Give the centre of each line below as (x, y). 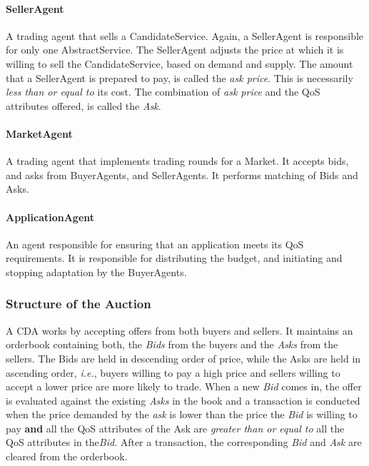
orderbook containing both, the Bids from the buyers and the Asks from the (172, 344)
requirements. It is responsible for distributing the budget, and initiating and (174, 258)
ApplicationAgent (50, 217)
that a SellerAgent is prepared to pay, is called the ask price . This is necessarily (180, 77)
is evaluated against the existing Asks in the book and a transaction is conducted (183, 400)
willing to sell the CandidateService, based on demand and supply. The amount (180, 63)
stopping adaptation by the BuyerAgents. (96, 272)
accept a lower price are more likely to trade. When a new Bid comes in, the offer (184, 386)
